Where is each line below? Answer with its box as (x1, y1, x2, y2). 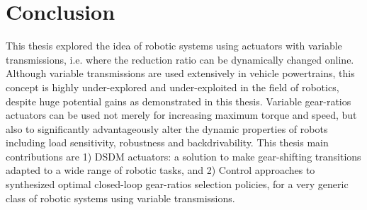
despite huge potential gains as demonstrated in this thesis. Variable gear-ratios (6, 93, 351, 108)
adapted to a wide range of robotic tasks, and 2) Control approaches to (6, 163, 315, 177)
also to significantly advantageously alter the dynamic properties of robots (6, 121, 328, 136)
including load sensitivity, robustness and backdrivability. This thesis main (6, 135, 329, 150)
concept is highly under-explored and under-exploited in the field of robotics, (6, 79, 339, 94)
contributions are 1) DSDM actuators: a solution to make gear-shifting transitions (6, 148, 361, 163)
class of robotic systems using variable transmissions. (6, 190, 235, 205)
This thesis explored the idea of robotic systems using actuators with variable (6, 38, 342, 53)
